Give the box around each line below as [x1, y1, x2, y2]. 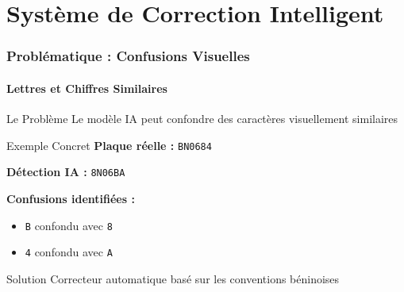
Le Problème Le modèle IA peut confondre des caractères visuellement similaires [6, 110, 398, 127]
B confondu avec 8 [25, 217, 113, 233]
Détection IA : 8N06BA [6, 163, 125, 180]
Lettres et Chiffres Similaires [6, 79, 167, 96]
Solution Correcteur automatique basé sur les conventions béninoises [6, 270, 340, 286]
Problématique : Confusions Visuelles [6, 46, 250, 66]
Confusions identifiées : [6, 190, 135, 206]
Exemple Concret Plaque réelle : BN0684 [6, 136, 212, 153]
